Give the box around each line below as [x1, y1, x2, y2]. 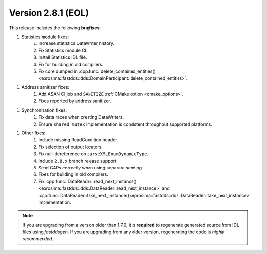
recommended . [22, 236, 54, 242]
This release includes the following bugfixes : [9, 25, 101, 31]
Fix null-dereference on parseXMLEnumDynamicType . [38, 151, 148, 157]
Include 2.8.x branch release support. [38, 158, 118, 164]
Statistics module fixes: [21, 34, 69, 40]
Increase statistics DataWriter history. [38, 41, 115, 46]
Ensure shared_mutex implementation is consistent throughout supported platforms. [38, 121, 212, 127]
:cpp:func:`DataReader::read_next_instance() [45, 178, 137, 184]
